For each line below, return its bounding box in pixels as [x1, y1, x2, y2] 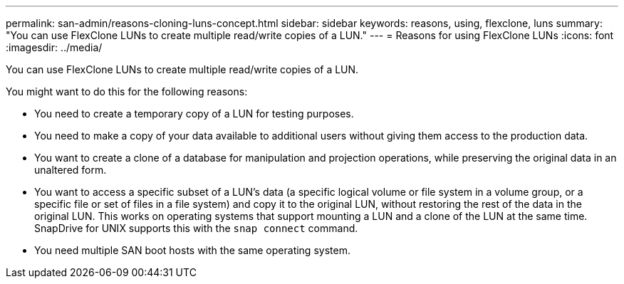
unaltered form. [34, 164, 107, 176]
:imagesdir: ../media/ [6, 41, 103, 53]
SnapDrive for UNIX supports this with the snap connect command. [34, 222, 358, 234]
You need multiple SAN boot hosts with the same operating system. [34, 244, 350, 256]
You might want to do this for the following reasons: [6, 85, 248, 98]
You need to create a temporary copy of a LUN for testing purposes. [34, 107, 354, 120]
